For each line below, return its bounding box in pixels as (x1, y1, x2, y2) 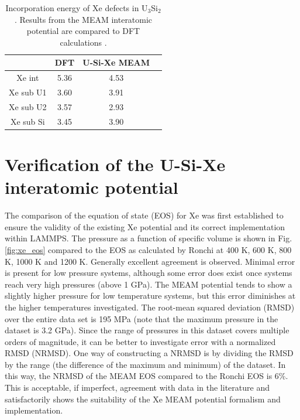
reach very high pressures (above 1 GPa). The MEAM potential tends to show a (5, 278, 292, 290)
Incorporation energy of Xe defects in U (5, 2, 148, 13)
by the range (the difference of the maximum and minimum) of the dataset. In (5, 358, 286, 370)
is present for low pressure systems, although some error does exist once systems (5, 267, 292, 279)
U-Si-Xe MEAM (82, 56, 150, 69)
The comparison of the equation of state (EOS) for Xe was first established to (5, 209, 284, 221)
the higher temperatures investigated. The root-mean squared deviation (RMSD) (5, 301, 295, 313)
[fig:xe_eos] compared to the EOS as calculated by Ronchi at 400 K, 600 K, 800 (5, 243, 292, 255)
